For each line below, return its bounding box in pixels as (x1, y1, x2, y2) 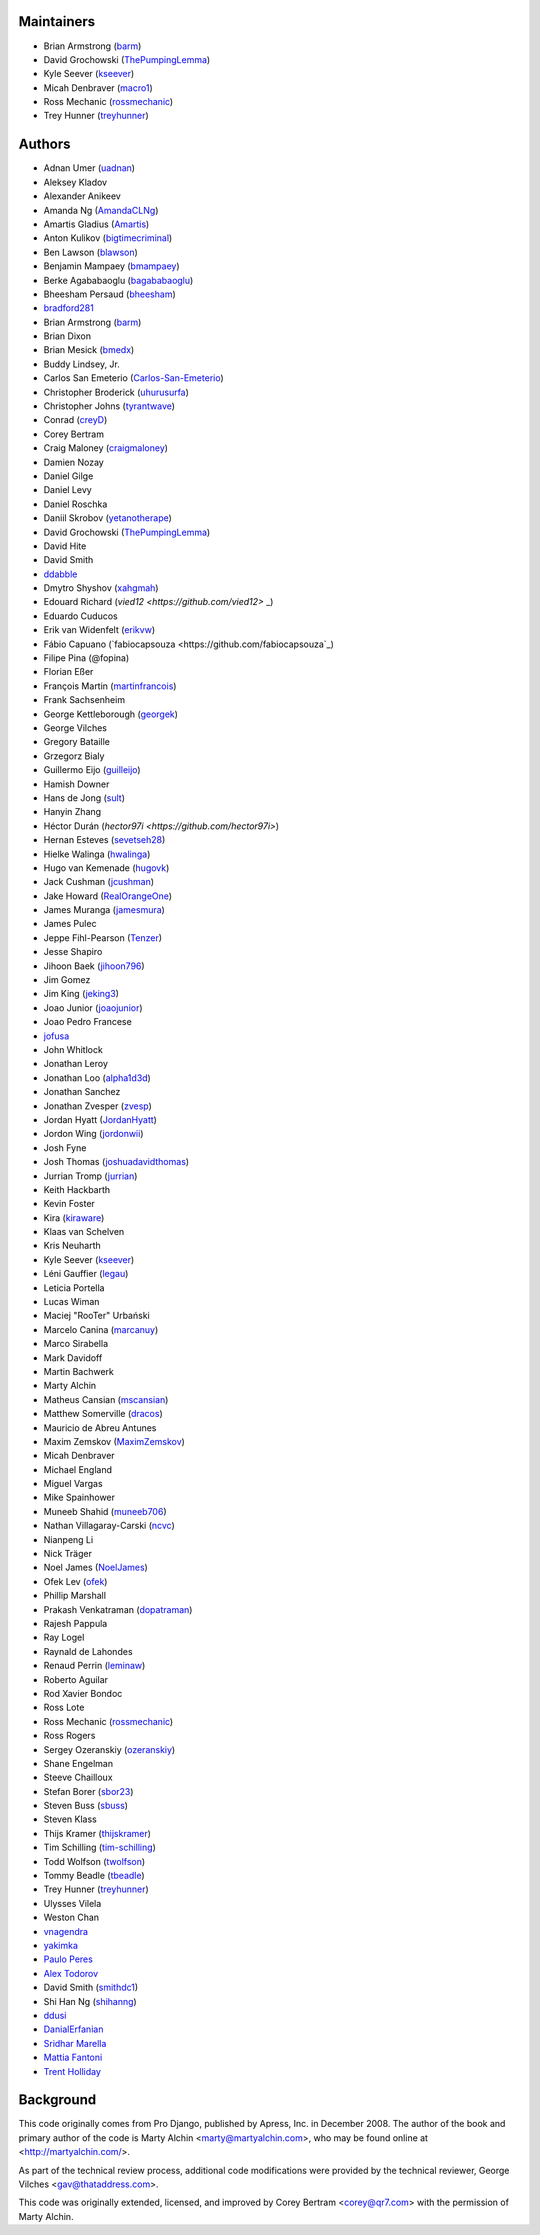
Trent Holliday (43, 2065, 102, 2077)
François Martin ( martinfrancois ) (43, 680, 177, 692)
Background (18, 2091, 97, 2109)
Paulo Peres (43, 1953, 94, 1965)
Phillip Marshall (43, 1590, 107, 1602)
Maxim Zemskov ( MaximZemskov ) (43, 1435, 185, 1447)
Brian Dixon (43, 330, 92, 342)
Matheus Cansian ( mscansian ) (43, 1393, 169, 1405)
